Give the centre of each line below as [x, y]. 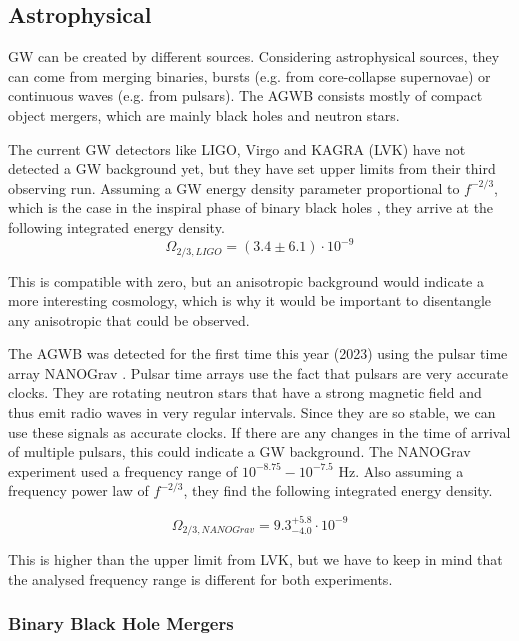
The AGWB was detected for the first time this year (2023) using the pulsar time [258, 353]
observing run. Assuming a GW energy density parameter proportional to [234, 187]
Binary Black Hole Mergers [121, 623]
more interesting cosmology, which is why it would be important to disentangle [250, 300]
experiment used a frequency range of [123, 470]
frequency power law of [78, 490]
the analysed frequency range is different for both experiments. [200, 578]
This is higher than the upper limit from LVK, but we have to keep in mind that [255, 559]
